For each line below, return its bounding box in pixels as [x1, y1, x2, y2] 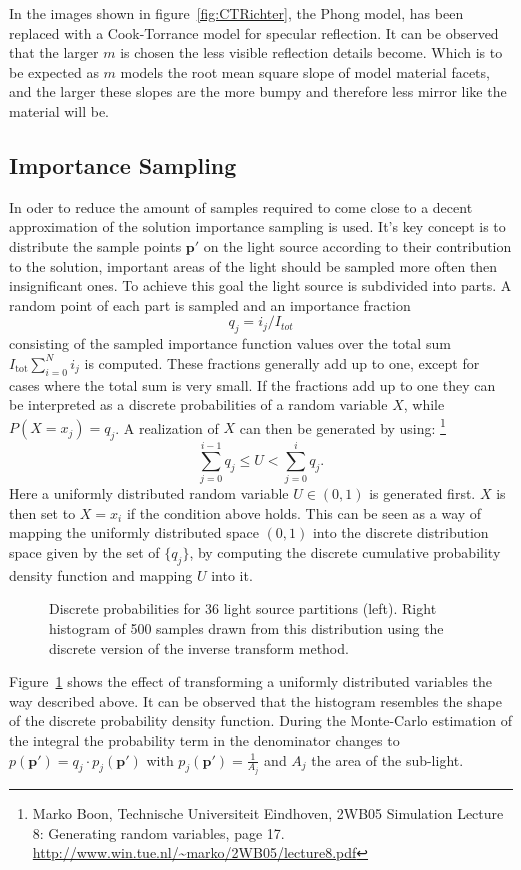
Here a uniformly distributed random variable [9, 483, 289, 504]
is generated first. [369, 483, 476, 504]
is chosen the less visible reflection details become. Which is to [120, 42, 503, 63]
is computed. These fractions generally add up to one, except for [84, 352, 480, 373]
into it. [211, 564, 253, 585]
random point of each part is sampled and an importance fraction [9, 294, 411, 315]
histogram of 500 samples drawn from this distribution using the [49, 618, 444, 639]
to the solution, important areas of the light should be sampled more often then [9, 255, 498, 276]
